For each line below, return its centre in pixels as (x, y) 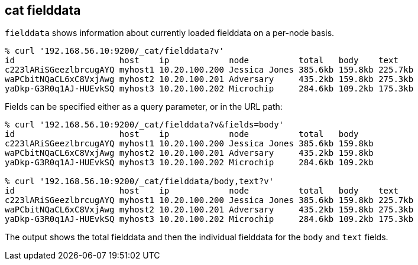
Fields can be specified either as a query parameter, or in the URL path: (144, 107)
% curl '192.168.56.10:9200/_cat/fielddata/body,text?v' (140, 181)
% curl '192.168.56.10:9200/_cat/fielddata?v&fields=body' (145, 125)
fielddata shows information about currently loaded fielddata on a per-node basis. (170, 33)
